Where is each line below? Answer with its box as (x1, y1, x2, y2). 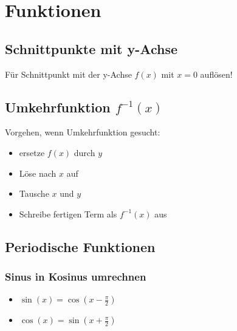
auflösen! (200, 67, 233, 80)
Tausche (19, 187, 49, 200)
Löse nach (19, 166, 57, 179)
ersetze (19, 146, 45, 159)
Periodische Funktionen (5, 237, 156, 256)
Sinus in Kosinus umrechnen (5, 269, 146, 284)
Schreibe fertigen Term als (19, 207, 117, 220)
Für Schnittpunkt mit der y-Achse (5, 67, 132, 80)
